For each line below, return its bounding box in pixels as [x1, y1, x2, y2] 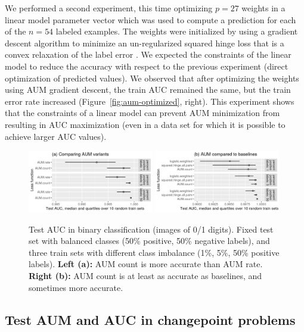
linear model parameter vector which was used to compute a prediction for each [5, 13, 296, 26]
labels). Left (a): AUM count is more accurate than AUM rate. [29, 258, 263, 270]
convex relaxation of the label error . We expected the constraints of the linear [5, 48, 291, 61]
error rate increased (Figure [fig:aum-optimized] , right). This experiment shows [5, 95, 294, 107]
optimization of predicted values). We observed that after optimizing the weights [5, 71, 299, 84]
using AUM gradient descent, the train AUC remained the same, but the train [5, 83, 291, 96]
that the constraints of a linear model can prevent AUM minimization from [5, 107, 280, 119]
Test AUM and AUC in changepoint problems [5, 310, 296, 328]
